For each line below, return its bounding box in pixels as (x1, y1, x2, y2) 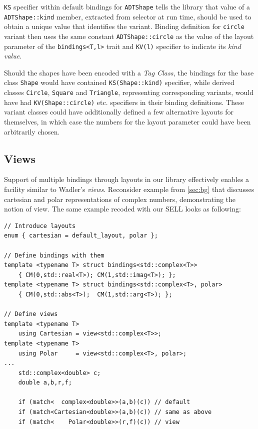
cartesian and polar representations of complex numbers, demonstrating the (4, 193, 236, 204)
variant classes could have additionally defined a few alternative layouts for (4, 106, 233, 117)
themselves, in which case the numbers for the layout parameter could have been (4, 116, 251, 127)
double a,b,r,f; (18, 379, 72, 386)
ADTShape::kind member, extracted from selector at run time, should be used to (4, 11, 251, 21)
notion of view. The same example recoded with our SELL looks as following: (4, 203, 241, 214)
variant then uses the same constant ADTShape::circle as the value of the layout (4, 30, 254, 41)
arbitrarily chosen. (4, 126, 60, 136)
